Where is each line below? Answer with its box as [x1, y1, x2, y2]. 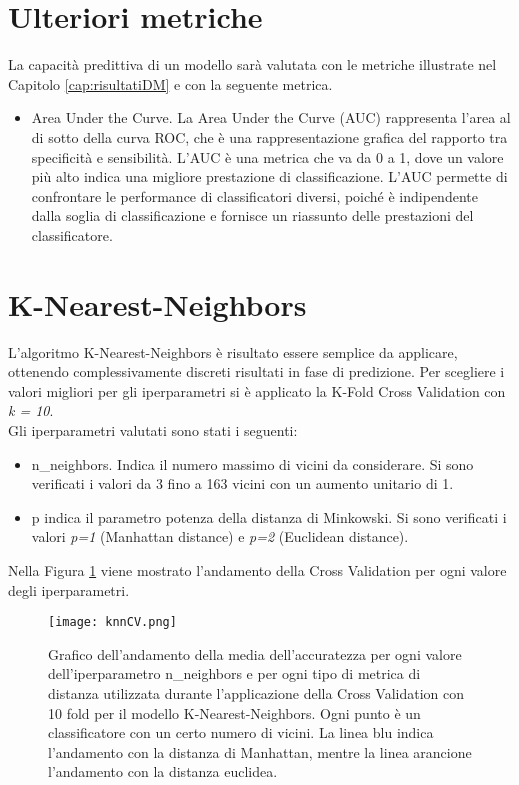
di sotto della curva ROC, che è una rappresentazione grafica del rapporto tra [31, 126, 508, 147]
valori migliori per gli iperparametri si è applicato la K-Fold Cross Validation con [8, 380, 506, 401]
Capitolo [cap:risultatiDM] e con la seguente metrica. [8, 73, 333, 94]
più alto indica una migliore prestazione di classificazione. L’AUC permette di [31, 166, 508, 187]
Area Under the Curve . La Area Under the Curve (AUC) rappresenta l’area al [31, 107, 511, 128]
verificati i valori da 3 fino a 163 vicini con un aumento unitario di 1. [31, 473, 454, 494]
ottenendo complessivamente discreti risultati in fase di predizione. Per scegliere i [8, 361, 505, 382]
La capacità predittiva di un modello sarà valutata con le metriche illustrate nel [8, 54, 497, 75]
